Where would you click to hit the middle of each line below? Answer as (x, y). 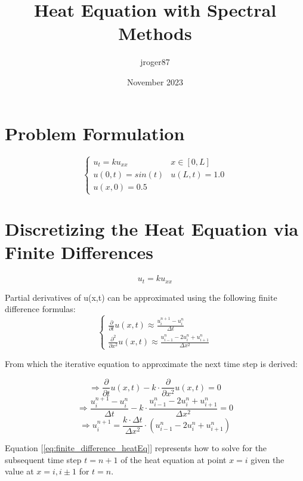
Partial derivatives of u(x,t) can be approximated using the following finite (141, 297)
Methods (155, 33)
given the (268, 459)
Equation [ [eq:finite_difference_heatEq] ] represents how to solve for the (136, 448)
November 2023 (155, 81)
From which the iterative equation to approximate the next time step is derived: (151, 363)
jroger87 (155, 62)
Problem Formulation (95, 133)
